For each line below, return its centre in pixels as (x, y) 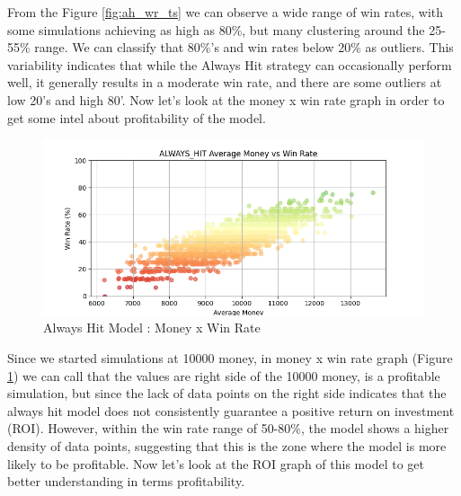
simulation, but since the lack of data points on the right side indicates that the (227, 393)
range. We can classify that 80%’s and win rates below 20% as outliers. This (244, 47)
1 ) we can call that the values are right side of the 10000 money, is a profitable (224, 375)
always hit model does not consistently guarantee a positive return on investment (231, 410)
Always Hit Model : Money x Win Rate (152, 328)
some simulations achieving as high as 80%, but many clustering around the (216, 29)
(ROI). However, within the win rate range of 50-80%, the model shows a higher (228, 428)
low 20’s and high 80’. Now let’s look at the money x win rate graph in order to (226, 99)
